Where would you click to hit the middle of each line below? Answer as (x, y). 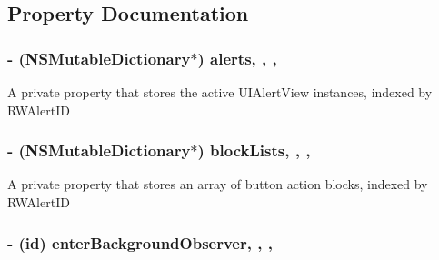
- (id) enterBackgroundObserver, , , (140, 242)
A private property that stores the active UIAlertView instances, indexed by (220, 92)
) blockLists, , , (254, 150)
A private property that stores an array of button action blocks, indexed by (218, 184)
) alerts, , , (237, 58)
